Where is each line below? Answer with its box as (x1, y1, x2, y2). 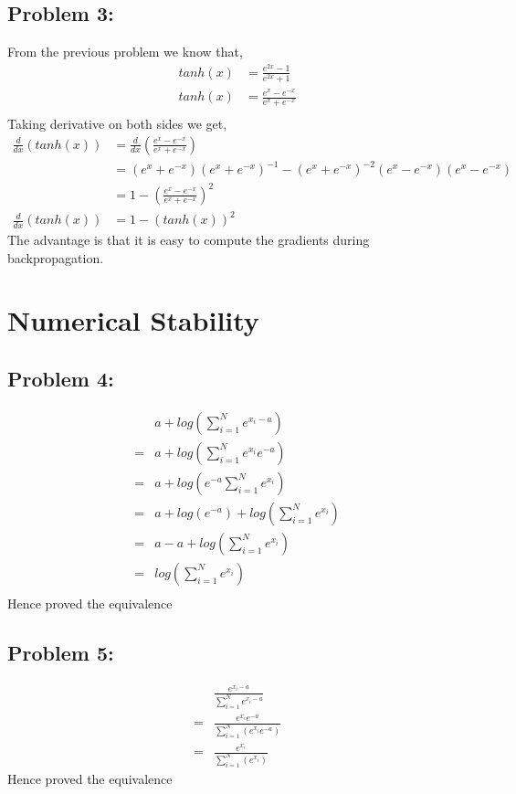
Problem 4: (7, 364, 114, 392)
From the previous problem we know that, (7, 42, 243, 61)
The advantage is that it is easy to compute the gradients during (7, 230, 370, 249)
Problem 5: (7, 639, 114, 666)
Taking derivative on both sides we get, (7, 113, 227, 132)
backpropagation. (7, 248, 104, 267)
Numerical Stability (7, 302, 259, 339)
